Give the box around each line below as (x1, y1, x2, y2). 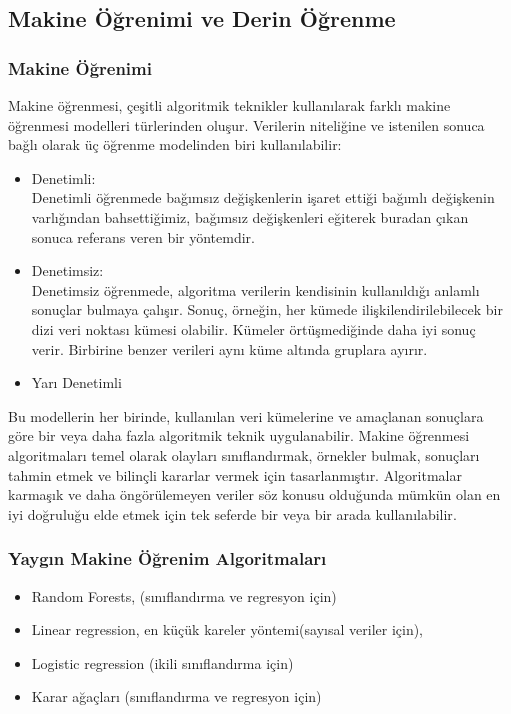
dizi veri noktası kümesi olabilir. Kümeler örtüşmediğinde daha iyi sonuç (31, 318, 476, 339)
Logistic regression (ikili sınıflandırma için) (31, 652, 294, 673)
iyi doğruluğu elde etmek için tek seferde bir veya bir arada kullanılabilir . (8, 503, 457, 524)
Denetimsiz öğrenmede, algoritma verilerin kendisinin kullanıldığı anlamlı (31, 279, 480, 300)
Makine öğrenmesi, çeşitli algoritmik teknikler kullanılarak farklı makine (8, 95, 451, 115)
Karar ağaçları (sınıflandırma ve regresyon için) (31, 686, 322, 707)
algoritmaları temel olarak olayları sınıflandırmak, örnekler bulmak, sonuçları (8, 444, 480, 465)
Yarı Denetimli (31, 372, 122, 393)
